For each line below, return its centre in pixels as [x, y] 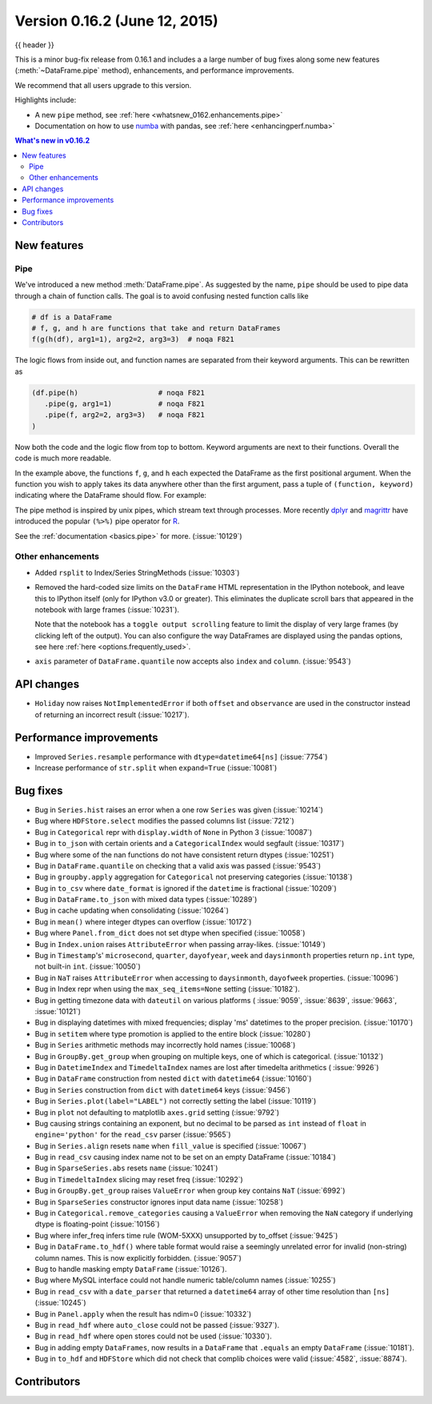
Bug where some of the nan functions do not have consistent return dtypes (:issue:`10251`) [184, 854]
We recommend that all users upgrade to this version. [103, 85]
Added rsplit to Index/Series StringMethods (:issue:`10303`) [137, 572]
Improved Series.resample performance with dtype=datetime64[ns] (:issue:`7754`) [181, 756]
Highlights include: [46, 100]
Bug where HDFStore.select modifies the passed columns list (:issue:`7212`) [165, 821]
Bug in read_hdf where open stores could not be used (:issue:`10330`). [153, 1336]
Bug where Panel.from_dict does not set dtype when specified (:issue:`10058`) [170, 933]
